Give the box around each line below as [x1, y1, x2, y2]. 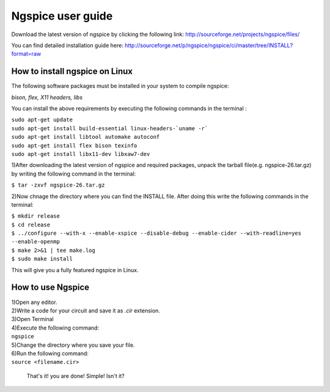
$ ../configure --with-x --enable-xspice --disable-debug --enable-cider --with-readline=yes [11, 230, 302, 237]
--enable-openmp [11, 239, 61, 245]
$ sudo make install [11, 256, 73, 262]
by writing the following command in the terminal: [11, 170, 136, 177]
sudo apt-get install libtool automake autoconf [11, 133, 160, 141]
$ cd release [11, 221, 51, 228]
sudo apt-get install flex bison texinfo [11, 142, 137, 149]
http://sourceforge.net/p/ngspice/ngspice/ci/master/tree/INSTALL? [124, 42, 293, 49]
